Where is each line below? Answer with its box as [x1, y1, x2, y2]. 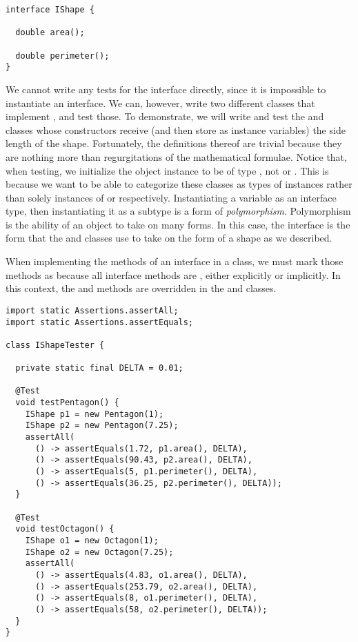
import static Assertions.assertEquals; [6, 317, 194, 327]
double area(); [15, 28, 85, 38]
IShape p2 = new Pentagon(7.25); [25, 420, 179, 431]
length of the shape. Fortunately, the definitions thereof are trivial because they [6, 136, 342, 150]
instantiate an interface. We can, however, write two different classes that [6, 95, 315, 110]
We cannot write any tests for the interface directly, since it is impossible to [6, 81, 326, 96]
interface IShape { [6, 5, 95, 14]
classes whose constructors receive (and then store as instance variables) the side [6, 122, 346, 137]
